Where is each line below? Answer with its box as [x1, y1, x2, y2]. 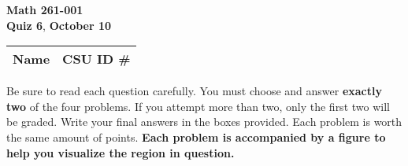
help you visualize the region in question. [6, 144, 235, 160]
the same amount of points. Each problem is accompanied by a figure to [6, 128, 386, 145]
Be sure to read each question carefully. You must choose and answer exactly [6, 83, 382, 99]
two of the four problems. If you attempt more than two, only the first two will [6, 98, 390, 114]
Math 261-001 [6, 2, 83, 17]
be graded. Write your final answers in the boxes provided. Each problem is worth [6, 113, 402, 130]
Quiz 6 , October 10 [6, 17, 112, 33]
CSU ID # [62, 50, 131, 68]
